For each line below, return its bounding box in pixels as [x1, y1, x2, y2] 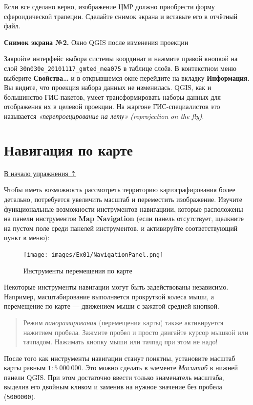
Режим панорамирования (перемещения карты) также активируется [23, 317, 224, 327]
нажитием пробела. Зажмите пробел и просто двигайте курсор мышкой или [23, 327, 249, 337]
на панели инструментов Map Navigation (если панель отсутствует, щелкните [4, 213, 244, 224]
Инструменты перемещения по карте [23, 265, 132, 275]
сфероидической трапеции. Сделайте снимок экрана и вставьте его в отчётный [4, 11, 238, 21]
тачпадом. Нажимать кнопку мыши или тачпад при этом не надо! [23, 337, 218, 347]
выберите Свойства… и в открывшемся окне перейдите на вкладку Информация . [4, 72, 250, 83]
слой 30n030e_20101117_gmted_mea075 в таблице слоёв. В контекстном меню [4, 63, 237, 73]
